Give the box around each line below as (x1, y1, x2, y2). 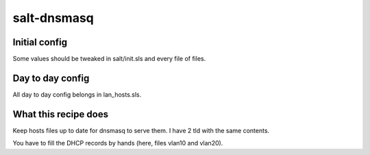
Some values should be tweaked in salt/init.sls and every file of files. (12, 55, 206, 63)
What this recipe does (12, 108, 109, 120)
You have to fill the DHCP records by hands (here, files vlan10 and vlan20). (12, 139, 223, 147)
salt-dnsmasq (12, 10, 94, 25)
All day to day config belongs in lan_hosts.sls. (12, 90, 142, 99)
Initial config (12, 36, 68, 48)
